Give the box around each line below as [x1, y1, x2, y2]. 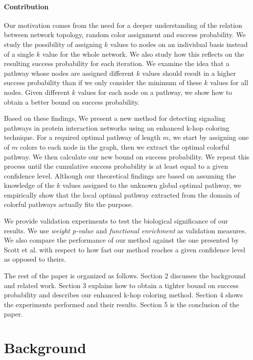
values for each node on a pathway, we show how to [78, 87, 232, 97]
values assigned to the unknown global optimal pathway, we [62, 180, 242, 190]
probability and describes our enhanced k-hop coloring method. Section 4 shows [4, 290, 243, 300]
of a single [4, 48, 34, 59]
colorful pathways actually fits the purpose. [4, 199, 134, 209]
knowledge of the [4, 180, 55, 190]
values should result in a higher [142, 67, 236, 78]
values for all [210, 77, 249, 88]
